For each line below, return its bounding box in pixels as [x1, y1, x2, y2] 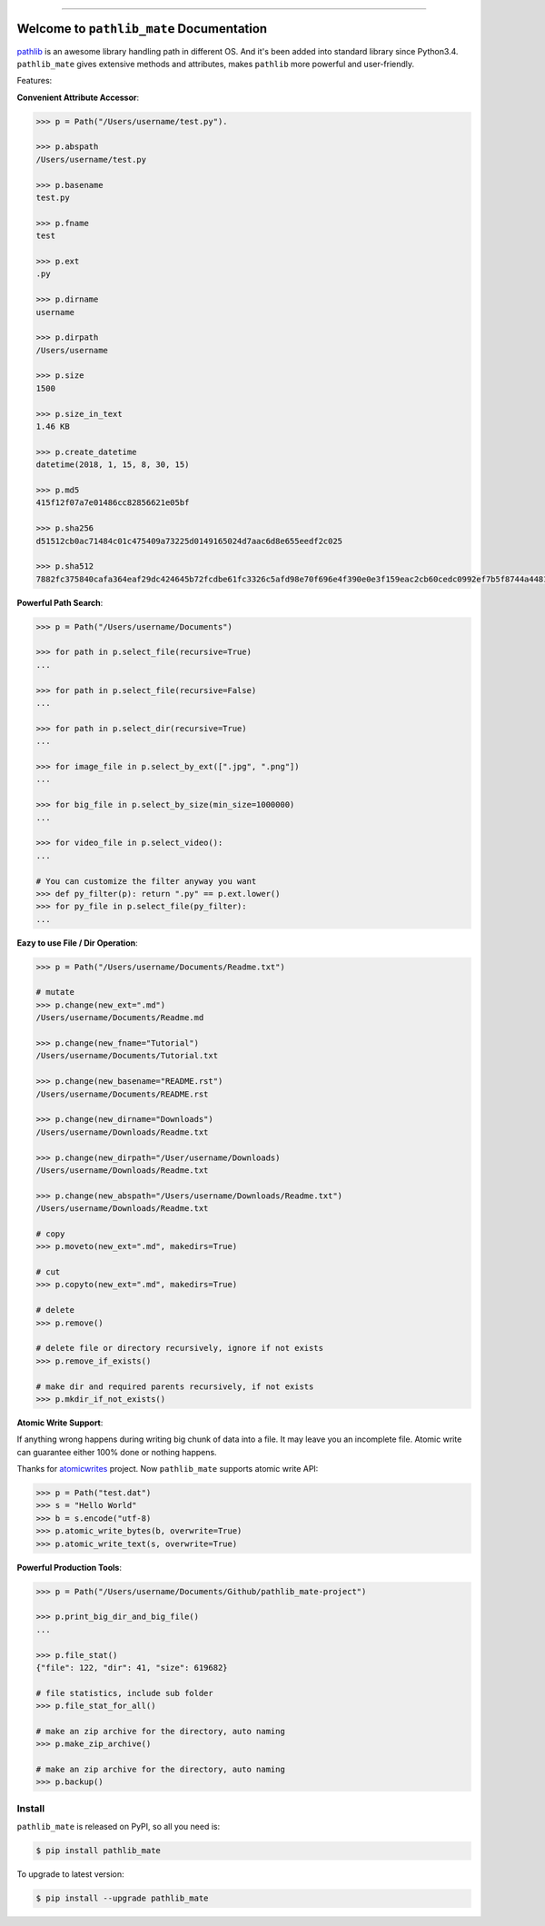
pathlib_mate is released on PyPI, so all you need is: [16, 1822, 221, 1832]
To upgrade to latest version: [16, 1869, 124, 1880]
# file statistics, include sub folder [35, 1688, 213, 1698]
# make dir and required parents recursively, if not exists [35, 1381, 314, 1392]
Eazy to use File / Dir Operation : [16, 937, 138, 948]
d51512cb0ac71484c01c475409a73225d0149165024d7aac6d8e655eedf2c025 [35, 536, 343, 546]
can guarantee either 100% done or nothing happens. [16, 1446, 217, 1457]
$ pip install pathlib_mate [35, 1845, 161, 1856]
